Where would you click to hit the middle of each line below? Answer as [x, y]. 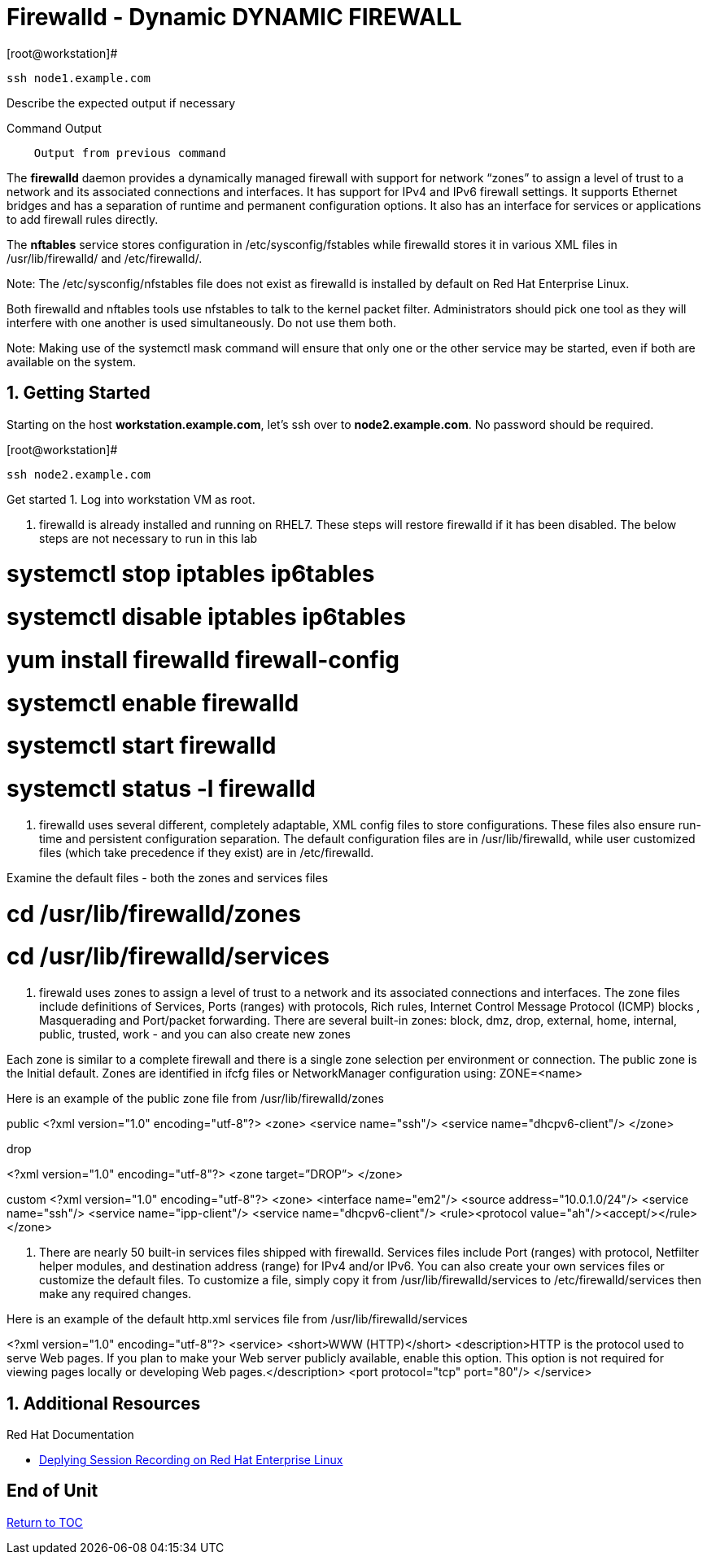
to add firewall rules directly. [83, 219]
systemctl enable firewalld [153, 703]
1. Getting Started [79, 393]
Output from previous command [130, 153]
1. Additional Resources [104, 1403]
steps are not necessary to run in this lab [148, 538]
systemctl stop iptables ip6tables [191, 574]
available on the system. [72, 361]
